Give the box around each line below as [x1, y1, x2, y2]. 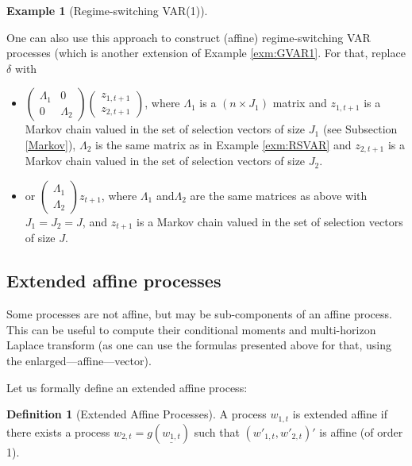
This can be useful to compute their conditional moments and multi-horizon [6, 321, 376, 337]
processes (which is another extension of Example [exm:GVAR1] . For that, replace [6, 44, 406, 61]
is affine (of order [319, 423, 403, 440]
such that [194, 423, 240, 440]
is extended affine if [292, 406, 387, 422]
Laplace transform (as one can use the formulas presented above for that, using [6, 337, 392, 353]
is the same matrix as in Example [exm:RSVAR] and [94, 136, 352, 152]
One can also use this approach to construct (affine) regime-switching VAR [6, 29, 371, 45]
